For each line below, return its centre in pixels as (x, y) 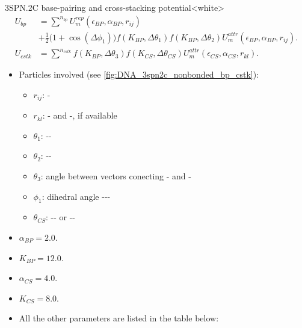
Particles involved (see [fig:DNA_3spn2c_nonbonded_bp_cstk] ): (139, 74)
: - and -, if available (80, 115)
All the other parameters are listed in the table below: (119, 318)
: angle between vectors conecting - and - (116, 176)
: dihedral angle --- (76, 196)
